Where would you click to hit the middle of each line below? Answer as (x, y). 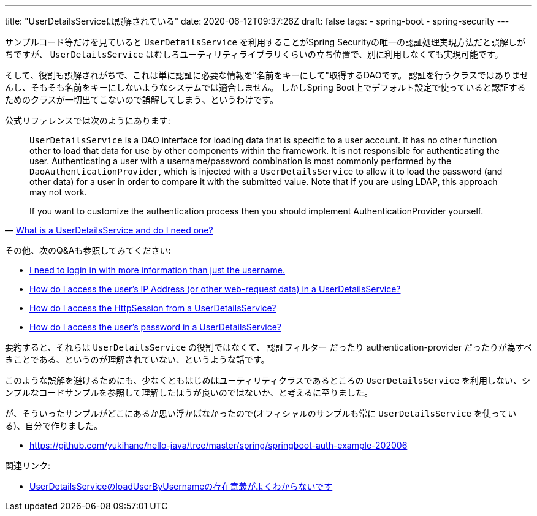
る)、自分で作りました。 (54, 426)
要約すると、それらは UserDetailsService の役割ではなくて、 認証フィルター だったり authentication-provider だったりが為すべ (268, 347)
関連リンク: (28, 465)
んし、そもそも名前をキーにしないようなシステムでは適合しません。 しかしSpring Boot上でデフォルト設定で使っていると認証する (265, 87)
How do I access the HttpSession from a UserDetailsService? (153, 308)
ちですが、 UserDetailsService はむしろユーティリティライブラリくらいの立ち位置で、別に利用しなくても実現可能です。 (254, 54)
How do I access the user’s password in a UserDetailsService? (155, 327)
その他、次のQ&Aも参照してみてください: (88, 250)
